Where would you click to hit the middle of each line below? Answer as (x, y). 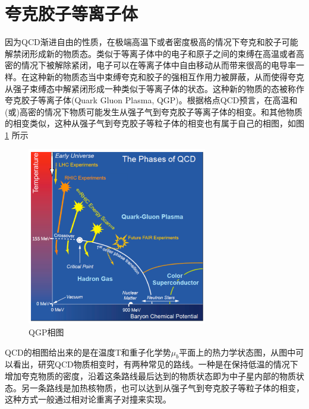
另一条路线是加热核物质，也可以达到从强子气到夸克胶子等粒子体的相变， (163, 387)
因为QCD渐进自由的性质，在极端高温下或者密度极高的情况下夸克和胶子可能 (152, 42)
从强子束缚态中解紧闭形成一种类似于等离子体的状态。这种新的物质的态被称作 (154, 88)
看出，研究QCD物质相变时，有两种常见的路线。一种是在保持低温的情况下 (155, 364)
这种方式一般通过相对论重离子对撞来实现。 (88, 399)
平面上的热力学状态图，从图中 (237, 352)
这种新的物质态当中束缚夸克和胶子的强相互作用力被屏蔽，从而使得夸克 (167, 76)
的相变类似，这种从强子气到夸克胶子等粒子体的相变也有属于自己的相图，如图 (154, 123)
